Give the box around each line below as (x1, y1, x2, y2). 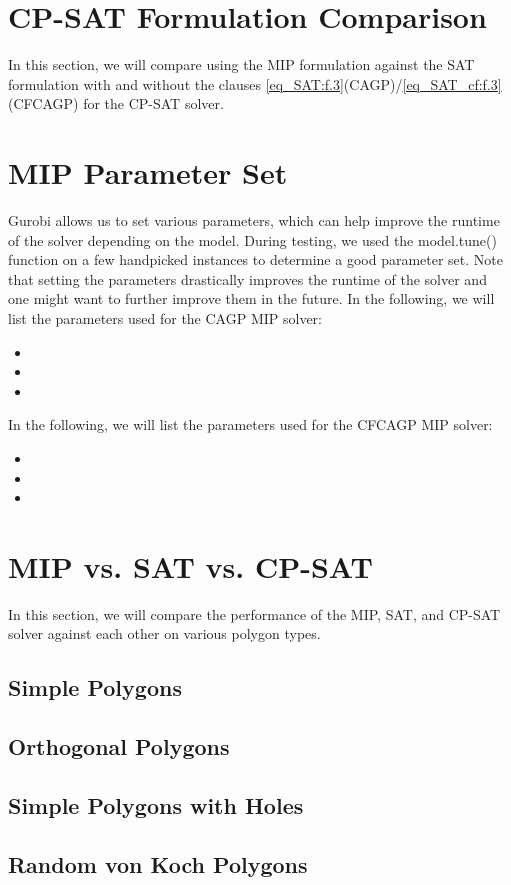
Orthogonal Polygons (8, 731, 230, 762)
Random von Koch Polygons (8, 848, 308, 879)
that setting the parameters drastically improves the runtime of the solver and (8, 268, 487, 289)
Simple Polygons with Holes (8, 790, 304, 821)
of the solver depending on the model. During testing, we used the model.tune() (8, 229, 497, 250)
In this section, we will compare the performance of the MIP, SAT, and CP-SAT (8, 603, 501, 624)
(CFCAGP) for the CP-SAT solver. (8, 93, 224, 114)
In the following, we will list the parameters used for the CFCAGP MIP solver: (8, 414, 493, 435)
